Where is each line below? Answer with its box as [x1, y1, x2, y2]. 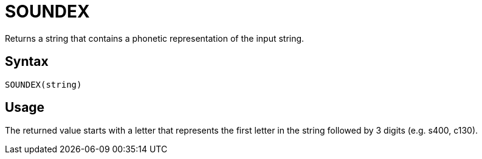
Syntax [5, 54, 49, 70]
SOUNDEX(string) [5, 79, 82, 89]
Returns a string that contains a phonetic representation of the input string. [5, 33, 305, 44]
